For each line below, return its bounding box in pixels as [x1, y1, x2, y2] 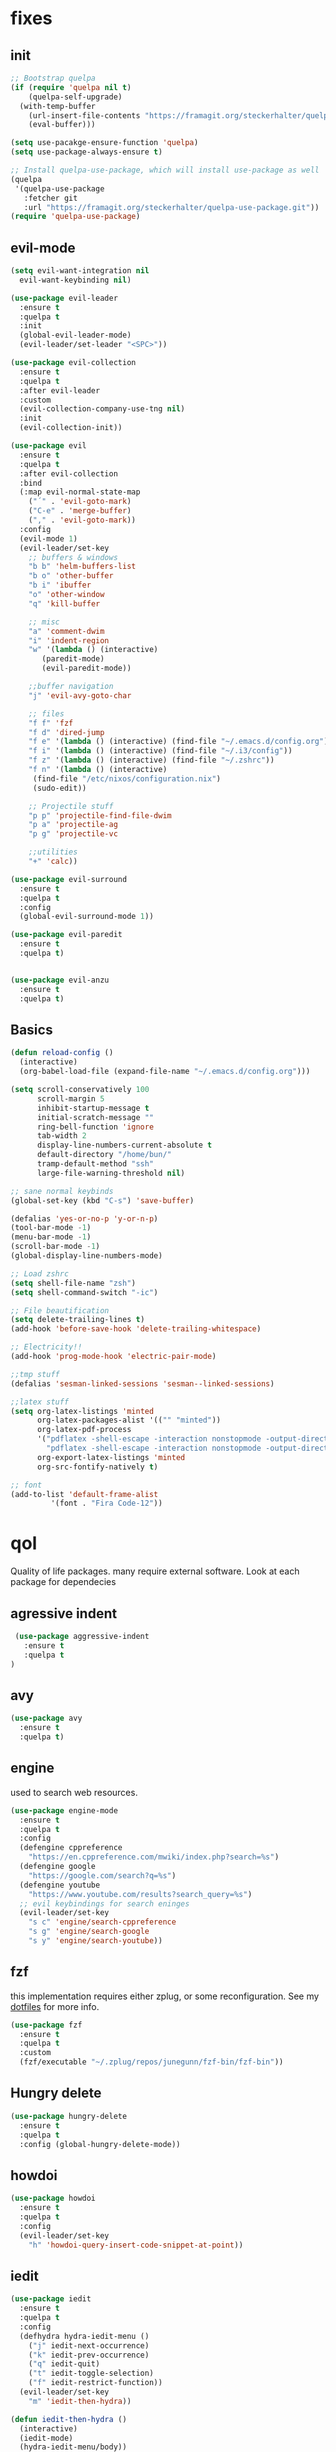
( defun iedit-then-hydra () [10, 2414, 128, 2424]
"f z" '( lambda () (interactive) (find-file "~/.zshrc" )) [28, 755, 275, 766]
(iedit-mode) [19, 2433, 74, 2443]
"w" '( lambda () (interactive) [28, 645, 159, 655]
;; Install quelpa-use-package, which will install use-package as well [10, 165, 320, 175]
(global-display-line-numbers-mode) [10, 1251, 163, 1261]
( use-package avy [10, 1713, 83, 1724]
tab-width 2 [36, 1131, 87, 1141]
